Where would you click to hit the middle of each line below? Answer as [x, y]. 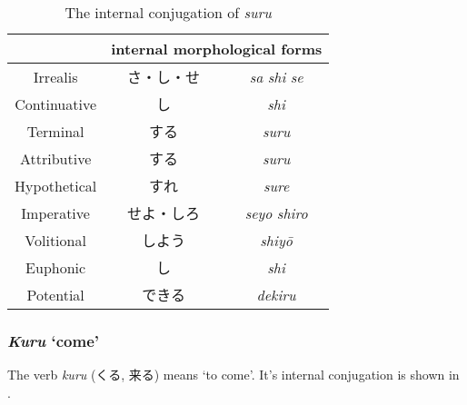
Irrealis [55, 76]
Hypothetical [56, 185]
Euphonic [56, 267]
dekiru [276, 294]
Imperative [55, 212]
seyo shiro [276, 212]
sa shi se [276, 76]
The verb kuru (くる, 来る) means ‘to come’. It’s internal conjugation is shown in [233, 375]
